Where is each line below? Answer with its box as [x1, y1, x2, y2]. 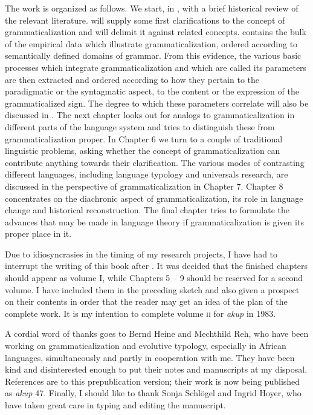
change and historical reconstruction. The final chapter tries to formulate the [5, 204, 290, 216]
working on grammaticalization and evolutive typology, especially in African [5, 339, 286, 352]
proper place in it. [5, 227, 72, 240]
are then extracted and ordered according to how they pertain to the [5, 73, 260, 85]
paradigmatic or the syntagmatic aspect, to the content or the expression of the [5, 85, 299, 98]
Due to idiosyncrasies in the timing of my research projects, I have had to [5, 247, 278, 260]
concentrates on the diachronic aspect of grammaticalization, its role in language [5, 191, 303, 204]
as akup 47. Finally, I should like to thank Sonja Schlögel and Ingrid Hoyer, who [5, 387, 302, 399]
